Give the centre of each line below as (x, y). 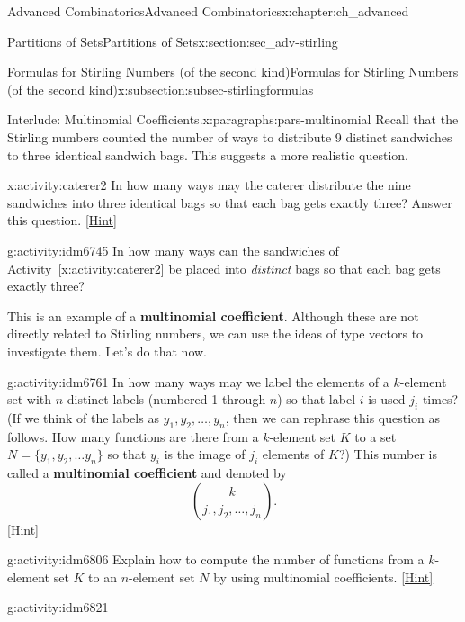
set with (30, 399)
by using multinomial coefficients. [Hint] (323, 577)
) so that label (317, 399)
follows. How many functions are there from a (133, 436)
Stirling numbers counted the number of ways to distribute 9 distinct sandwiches (230, 136)
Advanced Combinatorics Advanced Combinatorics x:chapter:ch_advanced (208, 11)
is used (387, 399)
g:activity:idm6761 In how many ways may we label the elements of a (198, 381)
